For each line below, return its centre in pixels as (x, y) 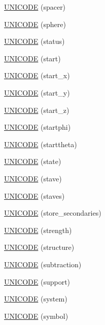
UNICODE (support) (37, 281)
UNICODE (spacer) (35, 7)
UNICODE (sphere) (35, 24)
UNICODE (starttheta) (41, 144)
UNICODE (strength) (38, 230)
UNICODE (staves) (34, 195)
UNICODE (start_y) (37, 92)
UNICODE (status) (34, 41)
